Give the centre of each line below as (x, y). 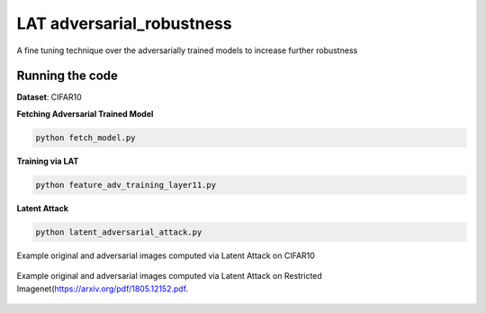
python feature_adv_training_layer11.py (126, 185)
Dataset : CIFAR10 (49, 97)
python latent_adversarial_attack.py (119, 232)
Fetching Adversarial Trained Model (85, 113)
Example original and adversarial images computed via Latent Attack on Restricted (170, 276)
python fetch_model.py (85, 138)
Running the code (67, 76)
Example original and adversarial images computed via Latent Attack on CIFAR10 (166, 255)
